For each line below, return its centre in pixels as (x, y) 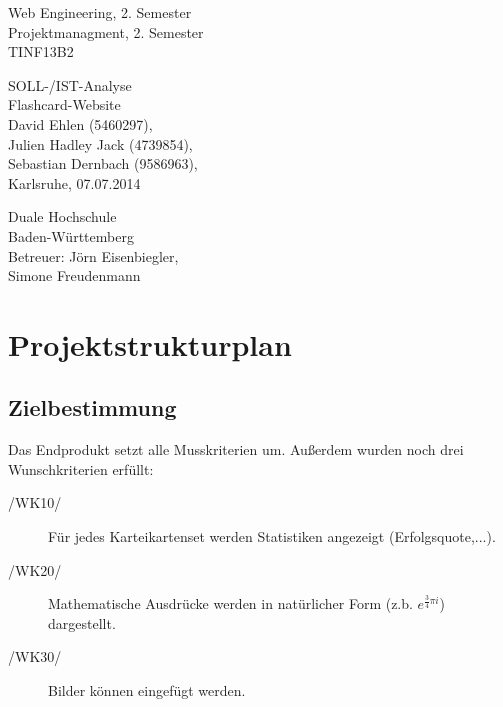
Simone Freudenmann (74, 275)
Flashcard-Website (64, 104)
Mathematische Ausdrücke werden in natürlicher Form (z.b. (230, 603)
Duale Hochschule (62, 216)
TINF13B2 (41, 51)
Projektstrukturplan (150, 343)
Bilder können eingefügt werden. (147, 690)
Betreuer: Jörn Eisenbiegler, (93, 255)
